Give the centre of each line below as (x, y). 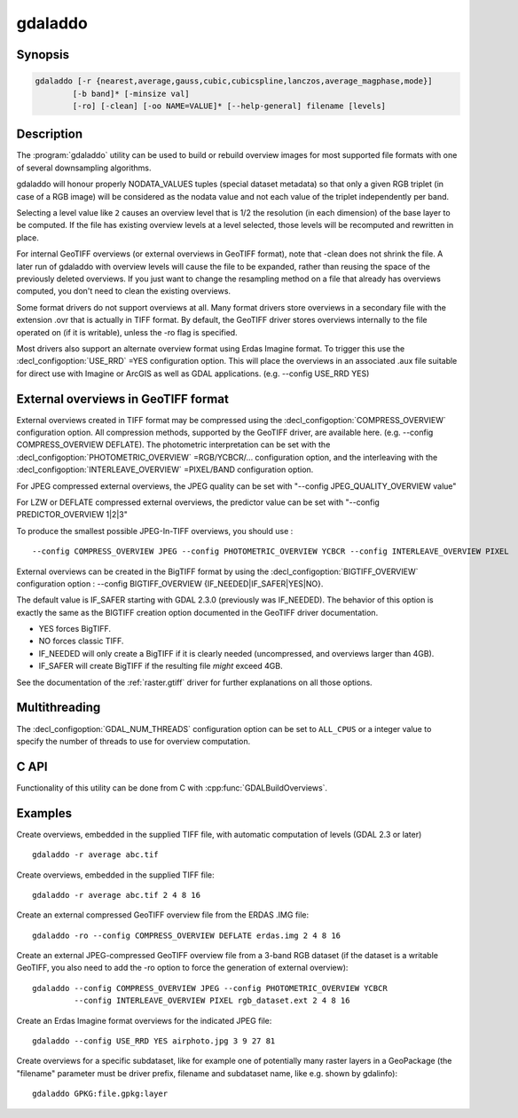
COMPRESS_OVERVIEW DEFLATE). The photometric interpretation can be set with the (173, 445)
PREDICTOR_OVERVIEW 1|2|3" (72, 515)
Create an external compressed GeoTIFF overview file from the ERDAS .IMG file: (163, 915)
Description (50, 134)
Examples (44, 813)
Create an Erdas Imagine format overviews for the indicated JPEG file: (144, 1020)
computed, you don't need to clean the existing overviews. (123, 291)
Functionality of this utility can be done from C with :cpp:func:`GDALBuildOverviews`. (172, 787)
